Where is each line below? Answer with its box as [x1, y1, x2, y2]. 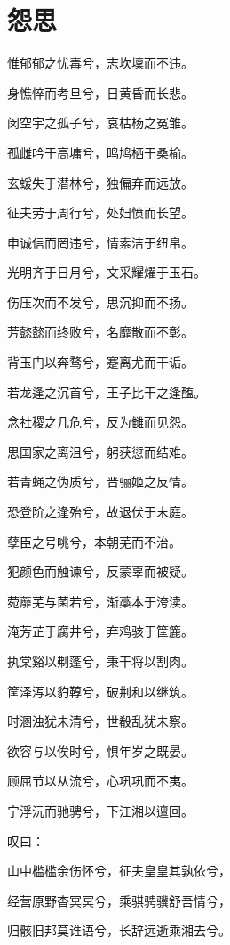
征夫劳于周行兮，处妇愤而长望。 [7, 203, 194, 222]
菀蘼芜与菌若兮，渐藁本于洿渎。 [7, 591, 194, 610]
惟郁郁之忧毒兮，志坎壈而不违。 [7, 53, 194, 72]
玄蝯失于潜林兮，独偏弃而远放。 [7, 173, 194, 191]
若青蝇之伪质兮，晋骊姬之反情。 [7, 472, 194, 491]
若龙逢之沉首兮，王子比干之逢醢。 [7, 382, 206, 401]
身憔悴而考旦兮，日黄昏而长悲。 [7, 83, 194, 102]
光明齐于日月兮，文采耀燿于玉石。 [7, 263, 206, 281]
